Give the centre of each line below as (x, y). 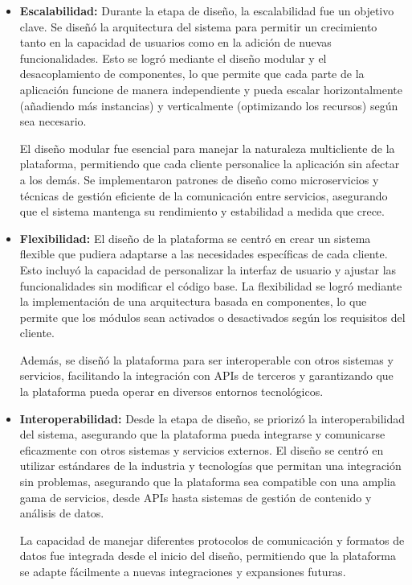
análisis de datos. (62, 513)
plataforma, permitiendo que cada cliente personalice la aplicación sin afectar (210, 164)
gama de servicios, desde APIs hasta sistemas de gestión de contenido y (196, 497)
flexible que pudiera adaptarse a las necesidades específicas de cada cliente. (204, 254)
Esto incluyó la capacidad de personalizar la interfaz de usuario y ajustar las (208, 269)
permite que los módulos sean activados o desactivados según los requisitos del (212, 317)
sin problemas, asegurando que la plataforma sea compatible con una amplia (208, 482)
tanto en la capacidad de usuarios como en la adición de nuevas (175, 42)
